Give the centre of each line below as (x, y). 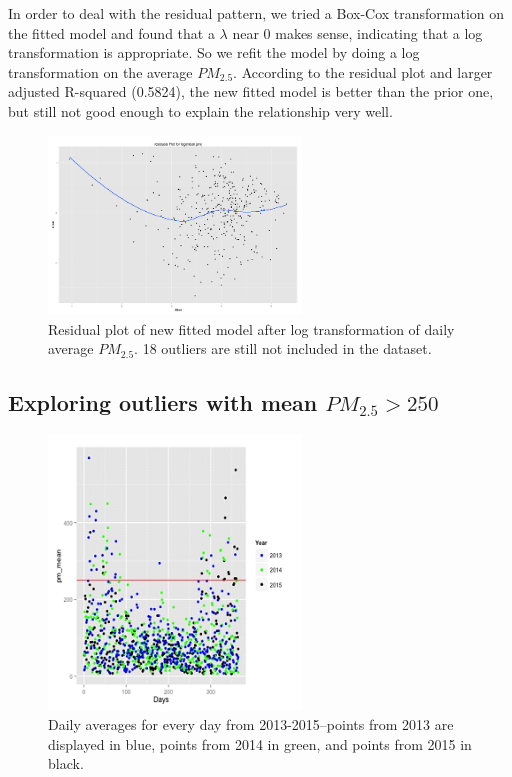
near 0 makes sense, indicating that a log (357, 32)
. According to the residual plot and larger (363, 71)
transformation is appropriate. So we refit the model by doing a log (214, 52)
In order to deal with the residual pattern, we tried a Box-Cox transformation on (256, 13)
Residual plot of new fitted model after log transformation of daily (251, 328)
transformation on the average (100, 71)
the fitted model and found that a (111, 32)
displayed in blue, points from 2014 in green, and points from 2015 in (260, 743)
